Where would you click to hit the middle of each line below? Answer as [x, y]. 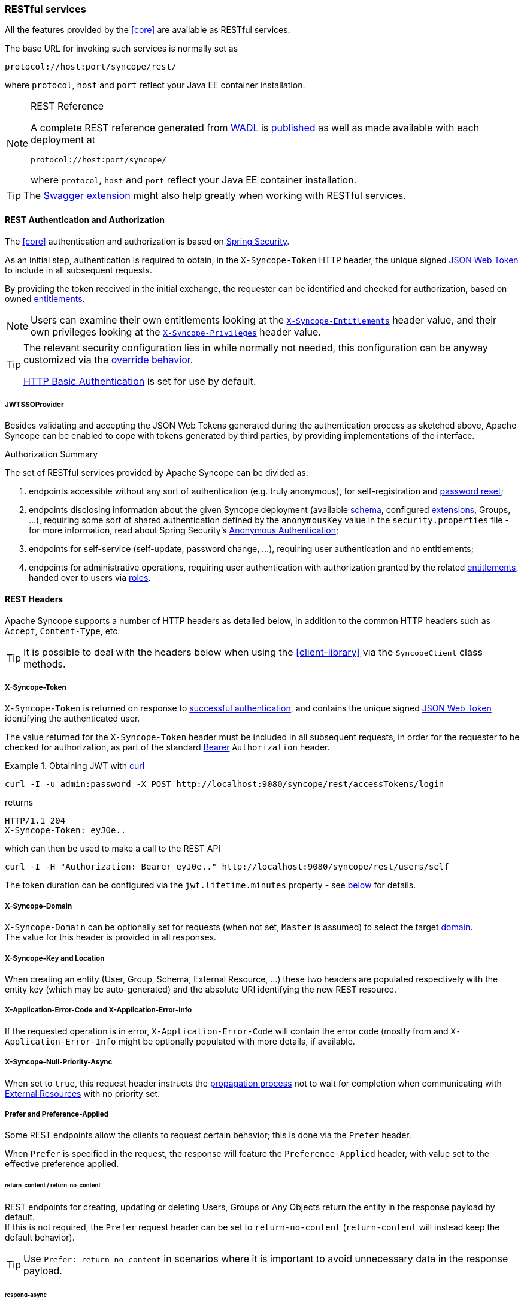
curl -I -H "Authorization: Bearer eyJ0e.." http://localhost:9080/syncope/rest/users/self [227, 867]
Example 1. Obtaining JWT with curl [75, 766]
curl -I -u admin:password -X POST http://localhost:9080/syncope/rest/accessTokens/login [225, 784]
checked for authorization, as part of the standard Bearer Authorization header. [167, 747]
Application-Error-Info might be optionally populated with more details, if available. [180, 1041]
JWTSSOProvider [34, 404]
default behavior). [40, 1237]
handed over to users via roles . [90, 578]
